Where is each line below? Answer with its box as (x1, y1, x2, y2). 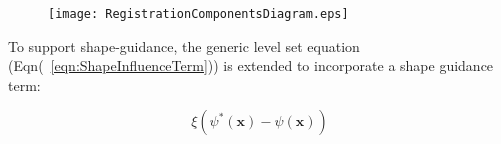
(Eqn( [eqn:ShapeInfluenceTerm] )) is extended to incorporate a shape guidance (8, 55, 494, 76)
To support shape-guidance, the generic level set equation (8, 35, 360, 56)
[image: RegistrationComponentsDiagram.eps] (48, 7, 349, 21)
